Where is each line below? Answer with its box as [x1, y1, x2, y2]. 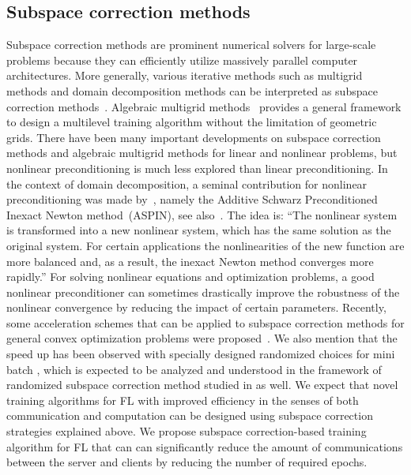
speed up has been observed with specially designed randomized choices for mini [6, 346, 395, 362]
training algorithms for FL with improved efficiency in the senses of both [6, 391, 359, 408]
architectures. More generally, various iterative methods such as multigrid [6, 67, 363, 84]
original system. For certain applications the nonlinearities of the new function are [6, 237, 405, 253]
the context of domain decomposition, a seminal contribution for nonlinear [6, 175, 368, 192]
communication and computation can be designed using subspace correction [6, 407, 373, 424]
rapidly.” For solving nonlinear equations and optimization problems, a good [6, 268, 375, 285]
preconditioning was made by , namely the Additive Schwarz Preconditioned [6, 191, 378, 208]
